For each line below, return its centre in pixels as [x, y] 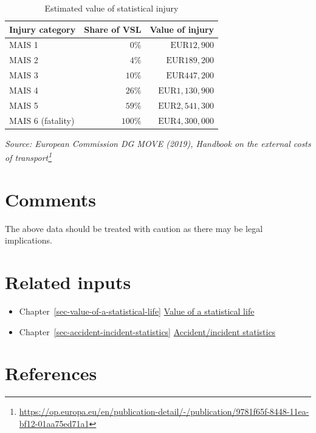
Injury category [43, 29]
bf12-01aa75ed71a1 [54, 423]
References [51, 373]
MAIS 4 [24, 90]
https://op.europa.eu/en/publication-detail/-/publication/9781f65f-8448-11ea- [164, 411]
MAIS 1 [24, 45]
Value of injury [182, 29]
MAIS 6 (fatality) [42, 120]
